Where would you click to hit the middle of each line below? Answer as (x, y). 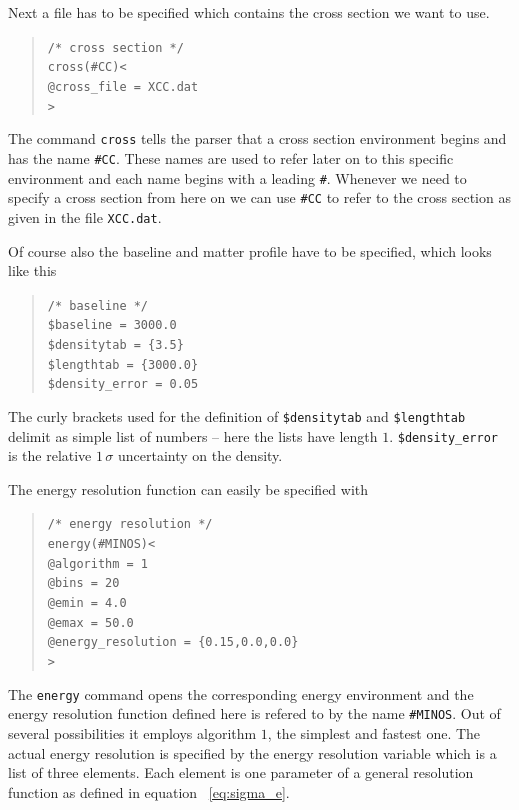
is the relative (50, 455)
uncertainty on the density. (200, 455)
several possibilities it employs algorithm (132, 733)
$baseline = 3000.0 (112, 325)
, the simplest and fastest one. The (374, 733)
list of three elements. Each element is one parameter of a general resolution (241, 772)
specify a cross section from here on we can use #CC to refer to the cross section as (259, 197)
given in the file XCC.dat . (85, 216)
